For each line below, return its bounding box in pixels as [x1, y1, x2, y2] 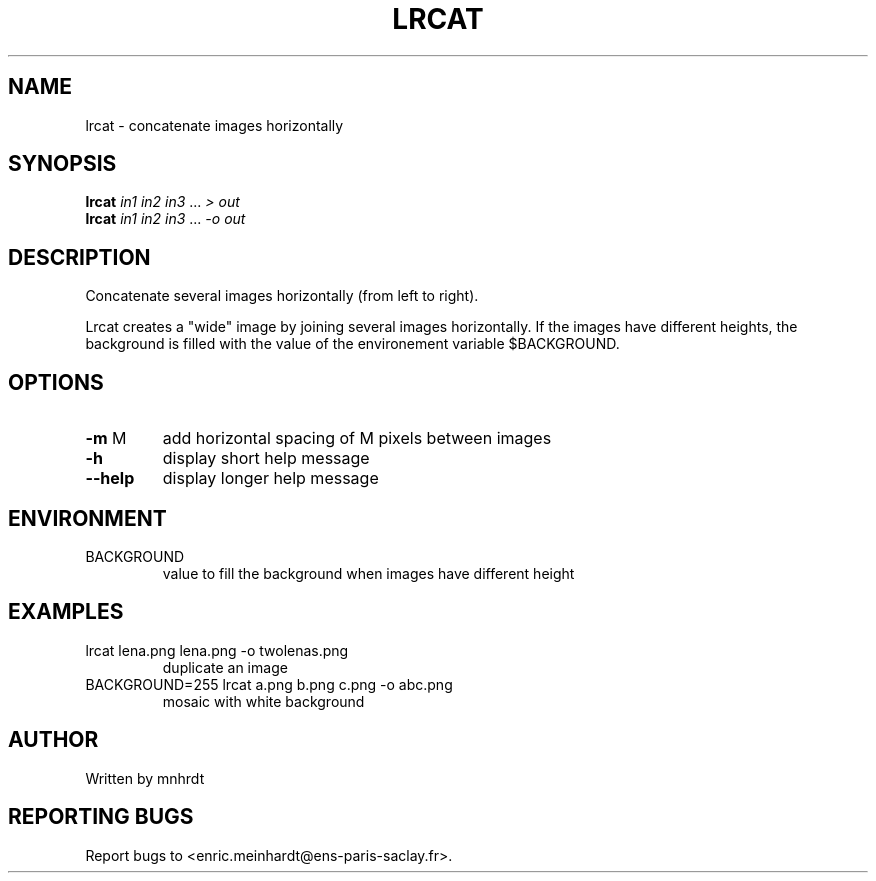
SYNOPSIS [8, 151, 117, 177]
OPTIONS [8, 369, 104, 395]
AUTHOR [8, 727, 99, 753]
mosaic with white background [162, 692, 365, 710]
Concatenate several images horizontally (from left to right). [85, 287, 479, 305]
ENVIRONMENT [8, 505, 167, 531]
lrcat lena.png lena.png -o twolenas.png [85, 641, 349, 659]
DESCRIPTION [8, 244, 151, 270]
